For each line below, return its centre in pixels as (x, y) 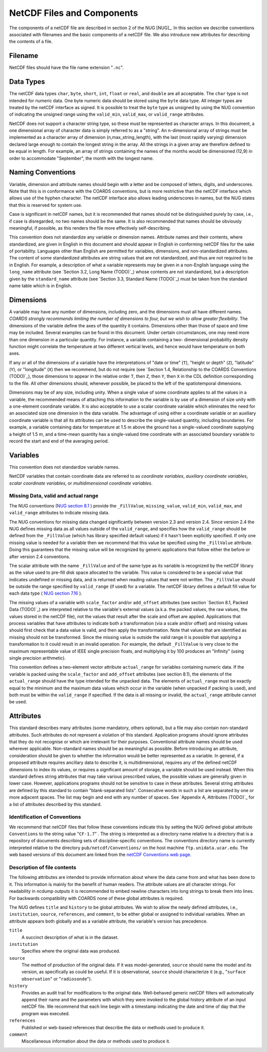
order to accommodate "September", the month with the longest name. (82, 158)
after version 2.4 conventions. (40, 557)
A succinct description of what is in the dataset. (70, 937)
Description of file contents (43, 867)
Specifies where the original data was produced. (71, 951)
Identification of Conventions (45, 817)
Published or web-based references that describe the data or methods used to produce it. (113, 1027)
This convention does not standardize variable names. (64, 467)
